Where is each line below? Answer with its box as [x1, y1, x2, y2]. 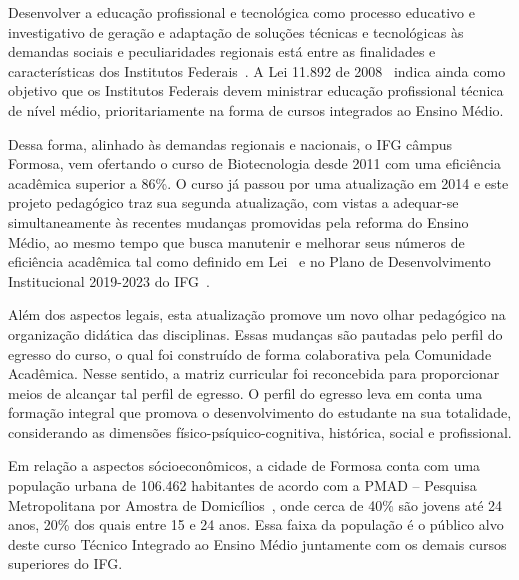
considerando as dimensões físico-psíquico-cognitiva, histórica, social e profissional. [8, 421, 512, 442]
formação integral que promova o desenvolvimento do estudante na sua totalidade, [8, 402, 512, 423]
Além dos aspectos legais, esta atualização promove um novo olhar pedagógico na [8, 304, 506, 325]
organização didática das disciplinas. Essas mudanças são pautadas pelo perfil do [8, 323, 503, 344]
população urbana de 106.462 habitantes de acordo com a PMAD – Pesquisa [8, 475, 477, 496]
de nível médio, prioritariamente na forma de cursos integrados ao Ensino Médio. [8, 99, 504, 120]
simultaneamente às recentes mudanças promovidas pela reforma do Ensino [8, 211, 469, 232]
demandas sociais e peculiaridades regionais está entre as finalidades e [8, 41, 436, 62]
